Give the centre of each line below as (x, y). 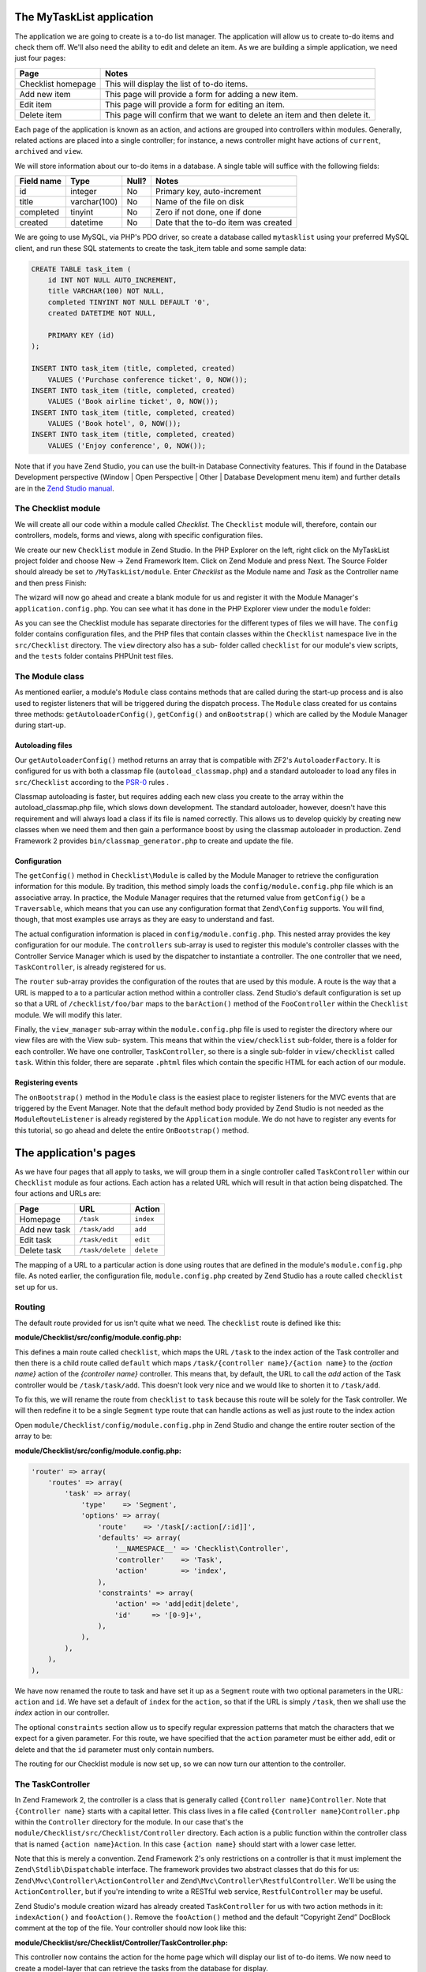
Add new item (45, 94)
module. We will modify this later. (68, 1014)
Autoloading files (43, 745)
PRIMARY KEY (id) (81, 335)
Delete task (41, 1250)
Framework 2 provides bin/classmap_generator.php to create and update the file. (154, 841)
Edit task (35, 1240)
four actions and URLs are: (58, 1193)
